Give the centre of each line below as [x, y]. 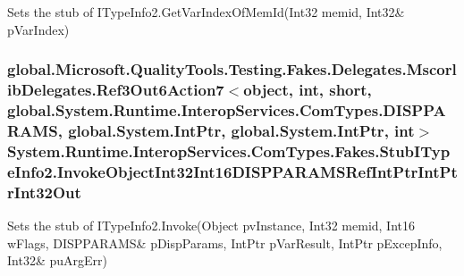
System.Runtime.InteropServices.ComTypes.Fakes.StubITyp [229, 151]
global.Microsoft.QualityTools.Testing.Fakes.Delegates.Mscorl [232, 69]
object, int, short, [308, 90]
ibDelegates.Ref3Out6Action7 [116, 90]
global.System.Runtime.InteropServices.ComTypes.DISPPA [227, 109]
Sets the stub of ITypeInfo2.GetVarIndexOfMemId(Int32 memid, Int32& [206, 12]
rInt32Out [44, 192]
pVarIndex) [38, 29]
